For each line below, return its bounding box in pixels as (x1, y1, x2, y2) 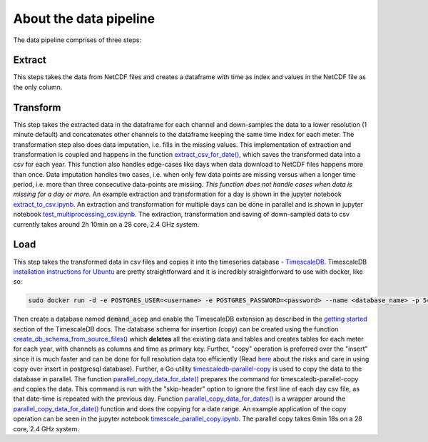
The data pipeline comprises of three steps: (13, 36, 142, 44)
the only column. (13, 83, 63, 91)
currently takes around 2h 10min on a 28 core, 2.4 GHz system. (13, 220, 200, 228)
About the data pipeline (13, 11, 156, 26)
